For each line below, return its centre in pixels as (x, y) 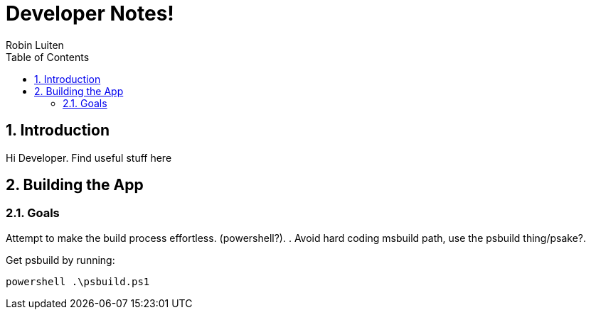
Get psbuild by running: (60, 260)
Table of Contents (48, 57)
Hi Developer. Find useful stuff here (89, 157)
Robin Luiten (35, 45)
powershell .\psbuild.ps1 (78, 281)
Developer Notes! (90, 13)
